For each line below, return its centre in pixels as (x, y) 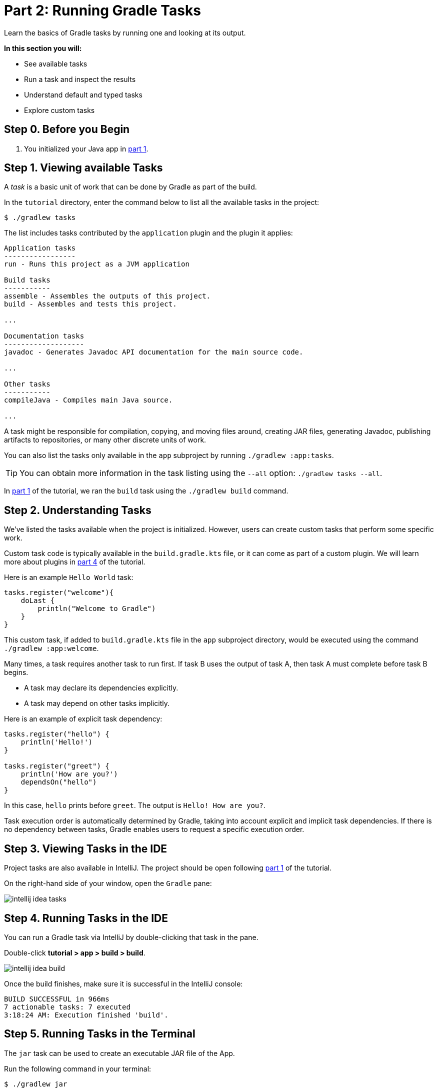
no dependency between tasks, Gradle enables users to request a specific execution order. (154, 829)
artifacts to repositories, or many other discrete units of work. (105, 440)
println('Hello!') (57, 742)
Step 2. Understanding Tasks (78, 510)
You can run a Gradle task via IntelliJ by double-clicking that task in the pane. (131, 937)
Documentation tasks (44, 336)
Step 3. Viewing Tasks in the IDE (86, 848)
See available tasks (56, 63)
